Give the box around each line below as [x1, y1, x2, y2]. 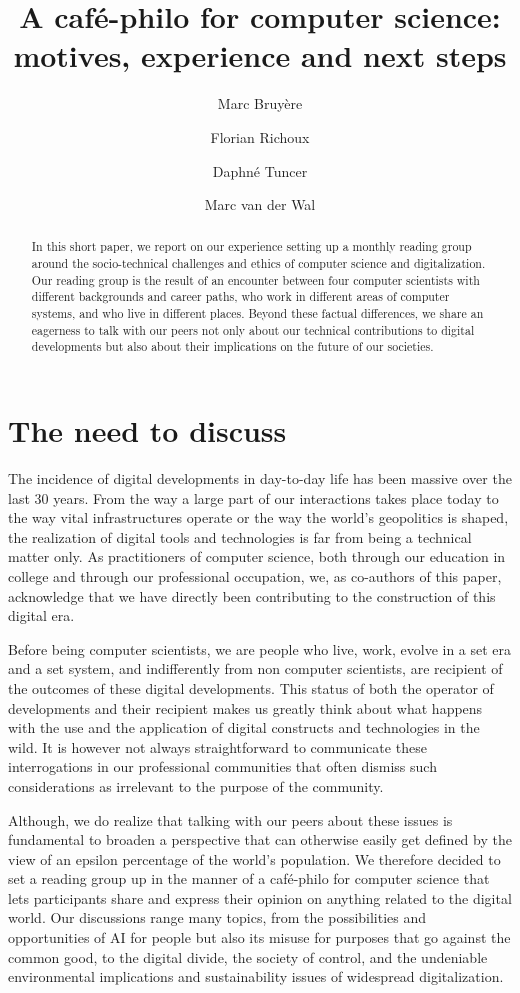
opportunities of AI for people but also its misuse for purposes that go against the [8, 927, 511, 948]
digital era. [8, 605, 75, 626]
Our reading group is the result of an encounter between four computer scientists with [31, 271, 480, 288]
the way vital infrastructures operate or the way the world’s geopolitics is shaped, [8, 507, 509, 528]
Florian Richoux [210, 126, 310, 147]
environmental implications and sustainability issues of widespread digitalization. [8, 966, 504, 987]
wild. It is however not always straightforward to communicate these [8, 736, 427, 757]
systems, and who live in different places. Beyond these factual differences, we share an [31, 305, 484, 322]
